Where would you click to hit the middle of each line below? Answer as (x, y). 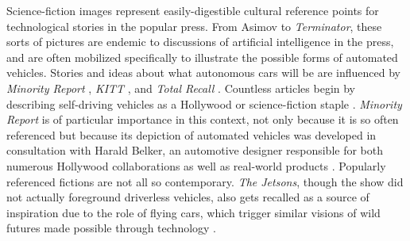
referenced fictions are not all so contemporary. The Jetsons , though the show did (205, 181)
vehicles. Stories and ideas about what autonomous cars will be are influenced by (203, 73)
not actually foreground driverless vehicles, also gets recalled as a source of (188, 197)
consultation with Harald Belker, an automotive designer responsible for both (195, 150)
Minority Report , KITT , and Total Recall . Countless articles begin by (181, 88)
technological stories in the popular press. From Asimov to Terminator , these (194, 26)
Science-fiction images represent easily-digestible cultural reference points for (193, 10)
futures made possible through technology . (112, 228)
